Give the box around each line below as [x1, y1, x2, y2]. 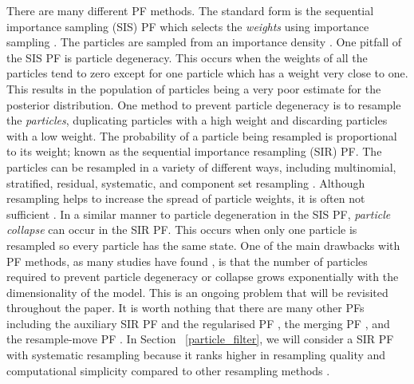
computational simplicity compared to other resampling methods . [6, 362, 330, 378]
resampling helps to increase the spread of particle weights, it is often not [6, 190, 365, 207]
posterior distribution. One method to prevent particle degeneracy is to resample [6, 96, 401, 113]
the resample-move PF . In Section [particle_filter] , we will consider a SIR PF [6, 331, 394, 347]
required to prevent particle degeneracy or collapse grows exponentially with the [6, 268, 399, 285]
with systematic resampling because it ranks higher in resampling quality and [6, 346, 386, 363]
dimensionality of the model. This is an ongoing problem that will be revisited [6, 283, 388, 300]
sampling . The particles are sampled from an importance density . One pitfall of [6, 34, 402, 50]
